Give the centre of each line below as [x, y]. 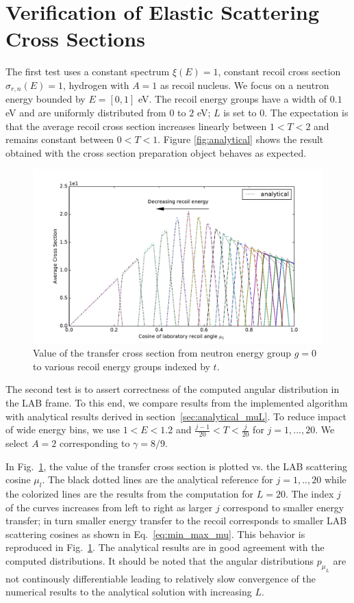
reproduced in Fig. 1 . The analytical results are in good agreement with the [165, 547]
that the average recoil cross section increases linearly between [136, 126]
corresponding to [94, 442]
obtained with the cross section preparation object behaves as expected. [156, 152]
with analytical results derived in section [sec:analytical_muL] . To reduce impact [176, 416]
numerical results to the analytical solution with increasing [129, 592]
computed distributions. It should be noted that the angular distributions [160, 560]
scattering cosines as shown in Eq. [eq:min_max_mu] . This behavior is [155, 534]
